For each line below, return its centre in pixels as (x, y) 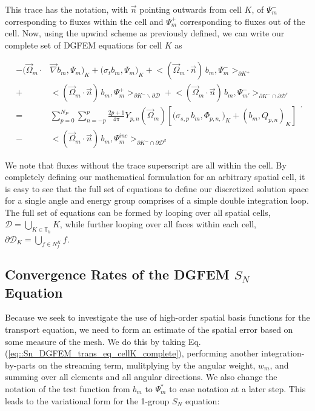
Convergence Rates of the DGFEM (117, 274)
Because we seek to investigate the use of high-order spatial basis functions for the (157, 317)
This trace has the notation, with (67, 9)
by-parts (20, 365)
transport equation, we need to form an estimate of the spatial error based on (149, 329)
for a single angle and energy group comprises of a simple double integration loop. (157, 200)
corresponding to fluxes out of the (242, 21)
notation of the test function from (68, 389)
